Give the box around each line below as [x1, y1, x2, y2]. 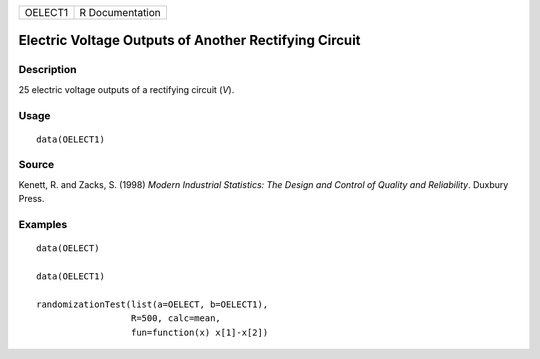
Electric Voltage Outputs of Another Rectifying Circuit [18, 32, 361, 49]
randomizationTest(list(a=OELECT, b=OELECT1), [36, 298, 269, 310]
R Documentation [79, 6, 162, 19]
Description [18, 63, 77, 77]
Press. [18, 193, 45, 205]
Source [18, 158, 55, 172]
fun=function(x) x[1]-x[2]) [130, 326, 269, 338]
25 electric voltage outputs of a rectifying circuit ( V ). [18, 83, 235, 95]
